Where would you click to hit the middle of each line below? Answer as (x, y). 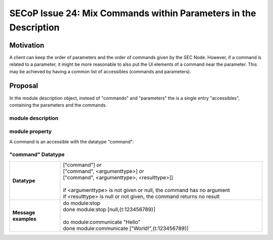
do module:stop (82, 203)
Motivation (27, 45)
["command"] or (82, 165)
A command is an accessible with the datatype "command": (72, 141)
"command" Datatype (37, 155)
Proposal (24, 86)
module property (31, 131)
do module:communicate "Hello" (102, 222)
